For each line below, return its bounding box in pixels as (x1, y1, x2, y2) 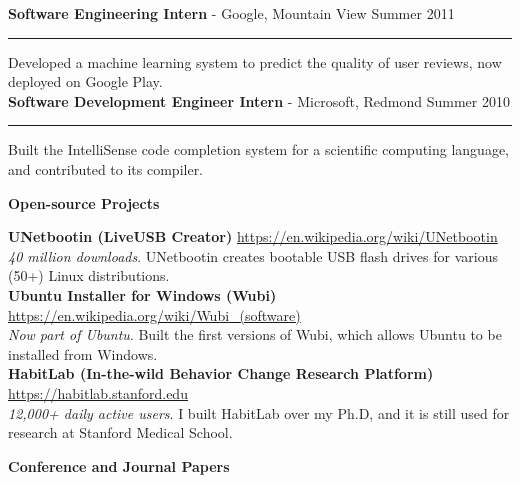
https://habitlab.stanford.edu (8, 382, 188, 403)
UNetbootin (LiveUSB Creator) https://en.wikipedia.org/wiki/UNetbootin (8, 226, 498, 247)
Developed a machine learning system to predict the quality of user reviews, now (8, 51, 502, 72)
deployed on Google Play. (8, 71, 163, 92)
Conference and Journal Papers (8, 455, 230, 476)
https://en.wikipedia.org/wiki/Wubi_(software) (8, 304, 301, 325)
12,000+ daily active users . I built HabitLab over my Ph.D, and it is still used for (8, 402, 510, 423)
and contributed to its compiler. (8, 158, 204, 179)
